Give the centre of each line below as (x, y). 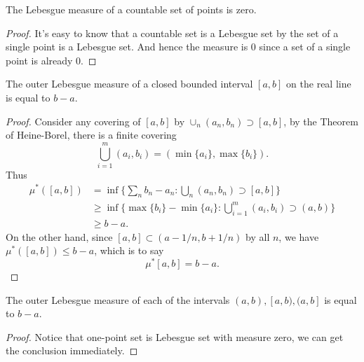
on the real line (319, 84)
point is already (39, 60)
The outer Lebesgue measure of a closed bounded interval (129, 84)
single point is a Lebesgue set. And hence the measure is (127, 47)
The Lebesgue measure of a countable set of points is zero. (131, 9)
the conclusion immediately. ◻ (72, 350)
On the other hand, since (59, 236)
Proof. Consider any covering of (73, 121)
